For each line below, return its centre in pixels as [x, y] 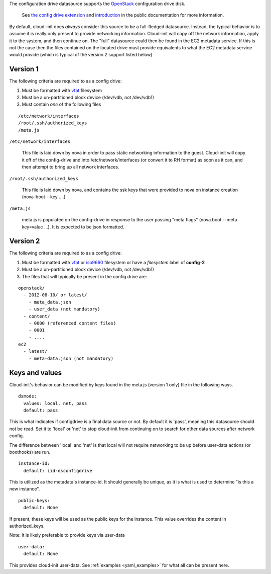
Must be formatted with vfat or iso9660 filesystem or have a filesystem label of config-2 [113, 262]
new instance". [25, 489]
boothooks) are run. [30, 452]
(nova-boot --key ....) [44, 197]
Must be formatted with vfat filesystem [62, 90]
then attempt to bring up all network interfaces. [71, 167]
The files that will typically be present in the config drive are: [85, 276]
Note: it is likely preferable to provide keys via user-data [67, 535]
